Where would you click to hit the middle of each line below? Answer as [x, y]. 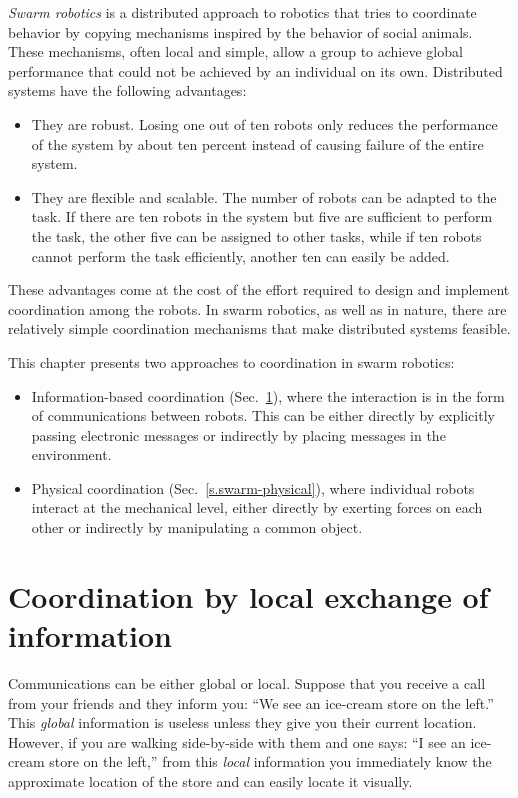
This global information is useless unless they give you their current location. [242, 722]
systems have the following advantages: [127, 90]
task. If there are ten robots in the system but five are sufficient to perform [262, 216]
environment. [71, 454]
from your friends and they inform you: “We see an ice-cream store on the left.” [251, 702]
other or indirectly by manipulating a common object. [197, 527]
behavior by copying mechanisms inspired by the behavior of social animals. [240, 31]
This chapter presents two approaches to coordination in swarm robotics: [231, 361]
